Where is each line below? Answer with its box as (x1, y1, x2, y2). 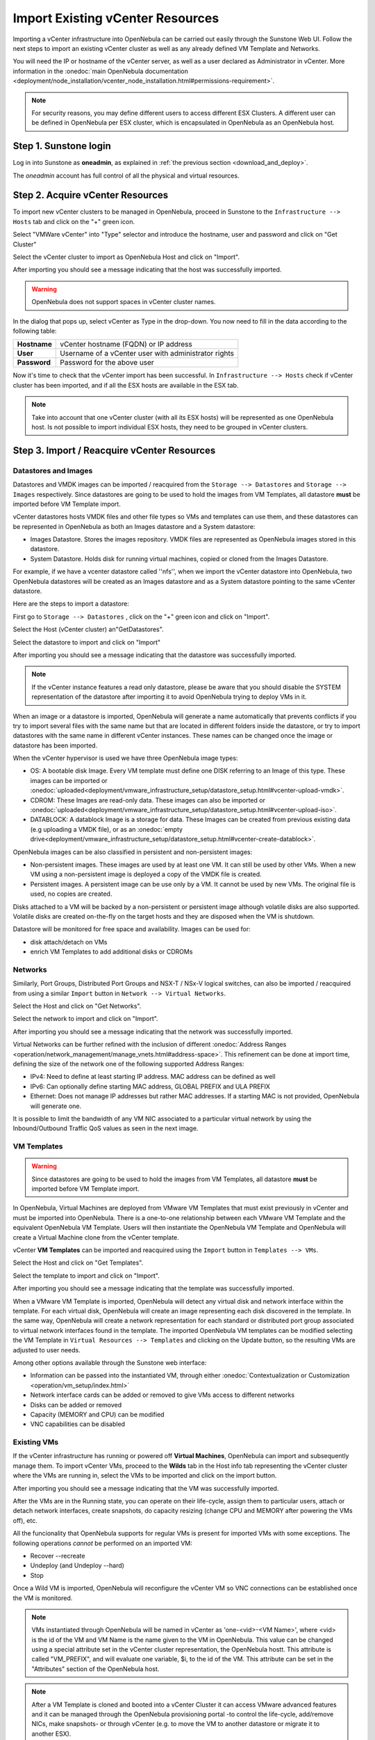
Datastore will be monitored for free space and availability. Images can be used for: (12, 925, 251, 933)
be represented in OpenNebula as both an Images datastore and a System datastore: (12, 522, 256, 530)
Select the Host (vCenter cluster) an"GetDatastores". (12, 625, 164, 633)
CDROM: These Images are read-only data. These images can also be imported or (30, 796, 265, 804)
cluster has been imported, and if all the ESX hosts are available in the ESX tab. (12, 381, 239, 389)
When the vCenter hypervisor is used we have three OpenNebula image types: (12, 754, 238, 762)
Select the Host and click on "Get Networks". (12, 1002, 142, 1011)
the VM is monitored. (12, 1594, 73, 1602)
